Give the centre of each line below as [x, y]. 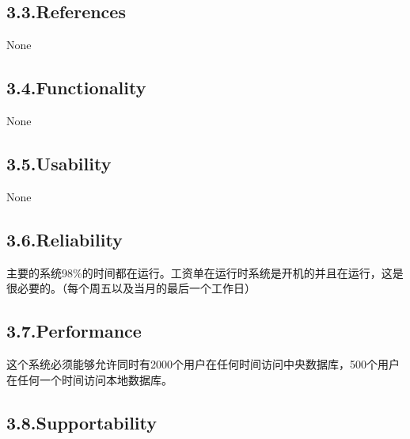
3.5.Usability [59, 163]
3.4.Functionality [76, 88]
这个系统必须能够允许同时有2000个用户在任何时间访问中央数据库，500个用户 [203, 363]
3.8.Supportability [82, 422]
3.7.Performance [74, 331]
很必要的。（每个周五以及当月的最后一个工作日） [131, 288]
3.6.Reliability [65, 239]
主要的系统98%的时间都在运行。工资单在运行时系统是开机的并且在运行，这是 [205, 272]
